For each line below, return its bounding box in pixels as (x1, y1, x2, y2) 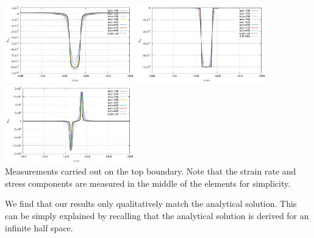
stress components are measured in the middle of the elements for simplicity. (5, 176, 291, 189)
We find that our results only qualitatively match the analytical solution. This (5, 197, 297, 210)
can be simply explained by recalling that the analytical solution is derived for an (5, 209, 309, 222)
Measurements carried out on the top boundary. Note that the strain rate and (5, 165, 296, 178)
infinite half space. (5, 221, 73, 234)
